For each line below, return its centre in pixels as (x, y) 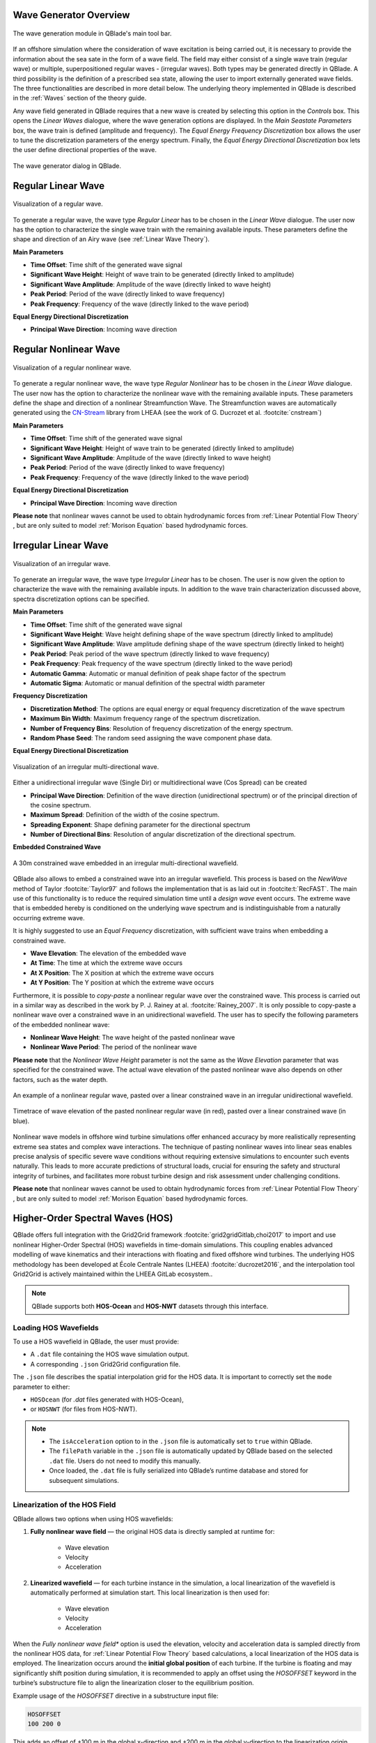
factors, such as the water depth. (60, 1079)
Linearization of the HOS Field (64, 1505)
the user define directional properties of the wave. (85, 150)
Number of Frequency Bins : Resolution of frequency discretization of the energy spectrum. (162, 728)
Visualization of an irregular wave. (62, 563)
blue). (21, 1121)
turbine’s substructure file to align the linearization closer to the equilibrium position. (133, 1683)
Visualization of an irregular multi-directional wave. (86, 766)
